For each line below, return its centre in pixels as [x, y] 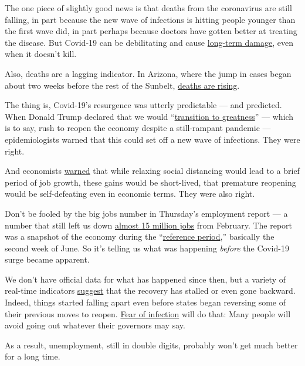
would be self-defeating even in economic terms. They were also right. [130, 194]
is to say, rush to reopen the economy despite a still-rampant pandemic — [138, 128]
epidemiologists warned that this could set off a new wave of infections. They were [152, 139]
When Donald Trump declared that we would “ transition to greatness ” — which [149, 116]
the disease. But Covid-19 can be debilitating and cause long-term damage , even [149, 42]
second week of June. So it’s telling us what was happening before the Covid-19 [147, 248]
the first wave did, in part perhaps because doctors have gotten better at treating [151, 31]
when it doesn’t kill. [41, 54]
